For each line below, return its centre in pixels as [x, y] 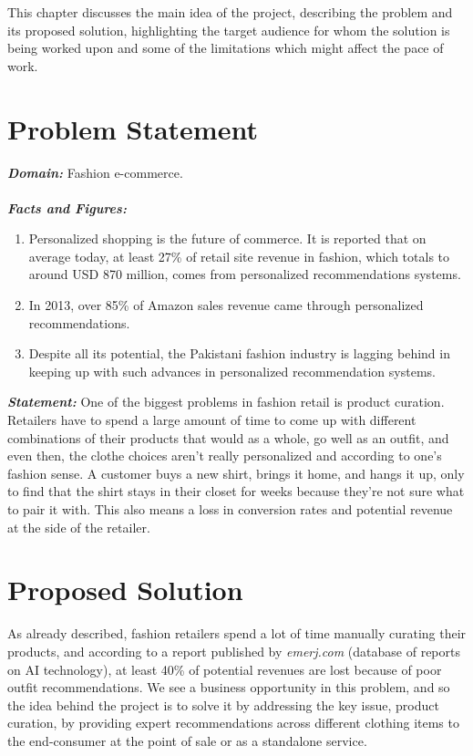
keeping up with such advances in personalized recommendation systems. [232, 371]
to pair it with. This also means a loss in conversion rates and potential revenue [230, 509]
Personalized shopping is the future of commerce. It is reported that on [227, 238]
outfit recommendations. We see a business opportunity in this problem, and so [229, 687]
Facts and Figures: [67, 207]
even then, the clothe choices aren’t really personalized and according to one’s [225, 456]
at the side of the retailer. [79, 527]
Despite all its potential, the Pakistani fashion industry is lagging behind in [239, 353]
